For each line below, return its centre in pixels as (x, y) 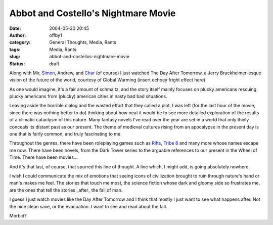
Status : (17, 64)
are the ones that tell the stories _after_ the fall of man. (66, 190)
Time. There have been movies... (43, 157)
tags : (15, 49)
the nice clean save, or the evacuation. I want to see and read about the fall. (88, 206)
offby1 (56, 35)
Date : (15, 28)
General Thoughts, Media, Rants (83, 42)
